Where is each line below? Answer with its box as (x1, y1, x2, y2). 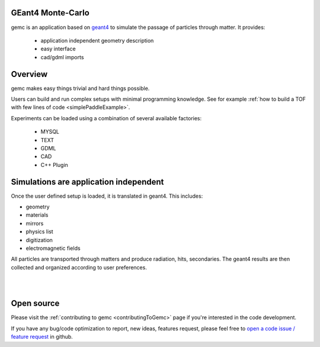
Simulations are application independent (11, 176, 164, 187)
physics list (25, 228, 53, 235)
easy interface (40, 45, 76, 53)
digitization (25, 236, 53, 243)
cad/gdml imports (40, 53, 84, 60)
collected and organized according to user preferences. (11, 264, 148, 271)
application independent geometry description (40, 37, 154, 44)
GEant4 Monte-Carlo (11, 8, 90, 18)
